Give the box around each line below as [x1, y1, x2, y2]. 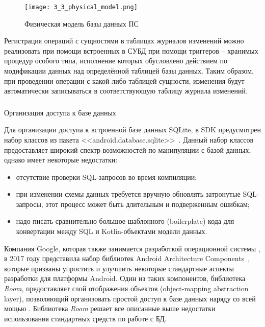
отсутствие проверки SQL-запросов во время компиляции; [16, 171, 197, 182]
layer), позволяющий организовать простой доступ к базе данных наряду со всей [4, 293, 256, 303]
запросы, [16, 198, 43, 209]
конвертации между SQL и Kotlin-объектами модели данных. [16, 226, 207, 237]
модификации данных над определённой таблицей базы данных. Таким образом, [4, 65, 254, 76]
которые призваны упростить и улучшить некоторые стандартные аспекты [4, 263, 234, 273]
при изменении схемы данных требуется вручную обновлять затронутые [16, 189, 241, 199]
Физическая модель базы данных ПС [24, 18, 139, 29]
